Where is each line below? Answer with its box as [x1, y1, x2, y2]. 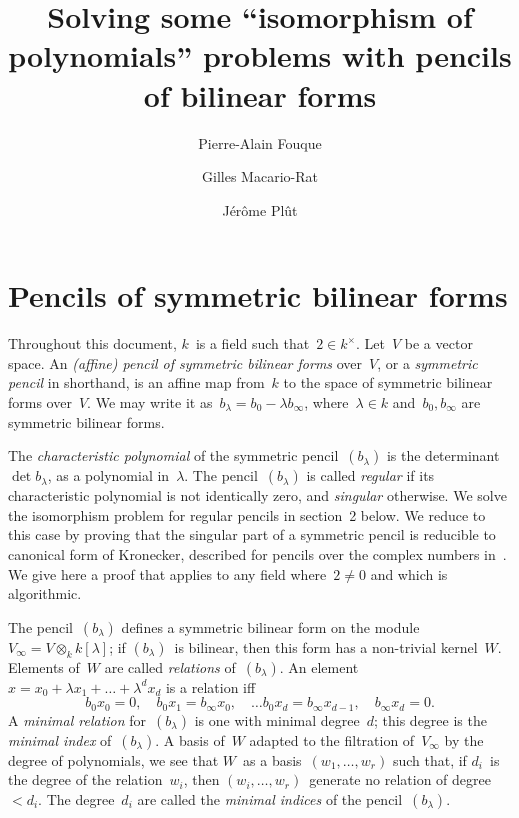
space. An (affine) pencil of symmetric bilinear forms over [8, 352, 363, 373]
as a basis [243, 749, 302, 770]
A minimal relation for [8, 709, 147, 730]
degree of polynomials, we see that [8, 749, 219, 770]
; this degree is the [374, 709, 487, 730]
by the [444, 729, 484, 750]
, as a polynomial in [47, 465, 170, 486]
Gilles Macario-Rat [202, 166, 318, 187]
